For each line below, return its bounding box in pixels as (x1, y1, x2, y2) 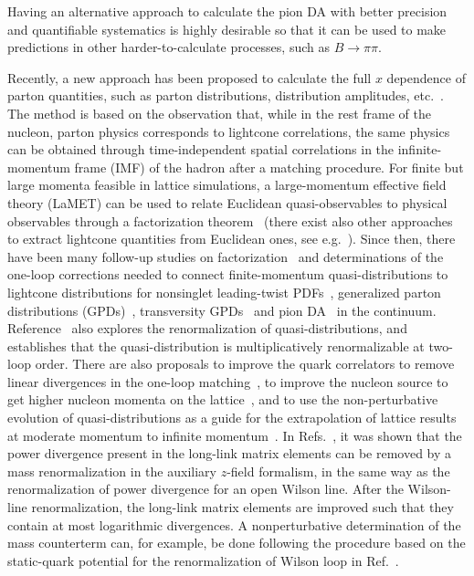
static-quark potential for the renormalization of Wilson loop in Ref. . (7, 550, 399, 570)
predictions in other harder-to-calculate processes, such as (7, 37, 330, 57)
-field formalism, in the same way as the (226, 461, 450, 480)
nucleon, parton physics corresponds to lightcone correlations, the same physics (7, 121, 450, 141)
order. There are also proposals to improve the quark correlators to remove (35, 354, 455, 373)
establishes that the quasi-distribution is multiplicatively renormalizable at (7, 336, 425, 355)
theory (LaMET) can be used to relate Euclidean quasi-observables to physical (7, 193, 448, 212)
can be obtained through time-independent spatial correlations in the (7, 140, 395, 159)
